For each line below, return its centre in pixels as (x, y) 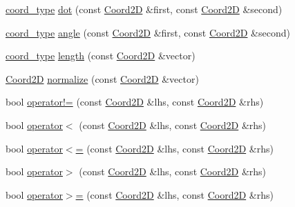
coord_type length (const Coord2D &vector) (101, 56)
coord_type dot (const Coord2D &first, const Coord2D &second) (144, 9)
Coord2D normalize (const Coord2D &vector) (102, 78)
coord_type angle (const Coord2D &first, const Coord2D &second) (148, 32)
